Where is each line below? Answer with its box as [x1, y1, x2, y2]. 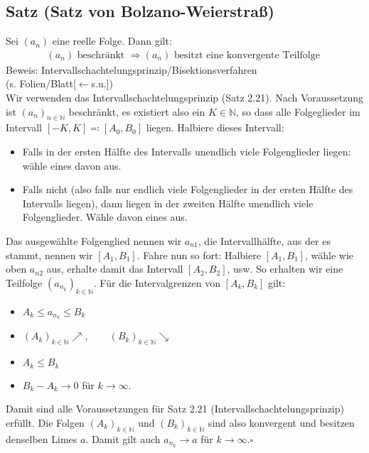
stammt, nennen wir [6, 247, 93, 262]
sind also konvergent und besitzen [208, 415, 355, 430]
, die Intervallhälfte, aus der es [198, 233, 331, 248]
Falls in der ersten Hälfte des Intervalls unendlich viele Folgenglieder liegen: [22, 144, 351, 158]
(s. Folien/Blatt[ [6, 76, 76, 91]
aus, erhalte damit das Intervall [46, 261, 183, 276]
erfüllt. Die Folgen [6, 415, 85, 430]
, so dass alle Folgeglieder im [236, 104, 360, 119]
